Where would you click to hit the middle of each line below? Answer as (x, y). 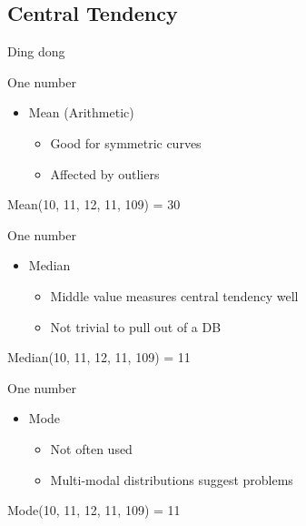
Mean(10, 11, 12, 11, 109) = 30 (94, 204)
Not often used (91, 448)
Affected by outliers (105, 173)
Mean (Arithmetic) (81, 112)
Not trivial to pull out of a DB (136, 326)
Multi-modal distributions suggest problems (172, 479)
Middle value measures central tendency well (174, 295)
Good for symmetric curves (126, 142)
